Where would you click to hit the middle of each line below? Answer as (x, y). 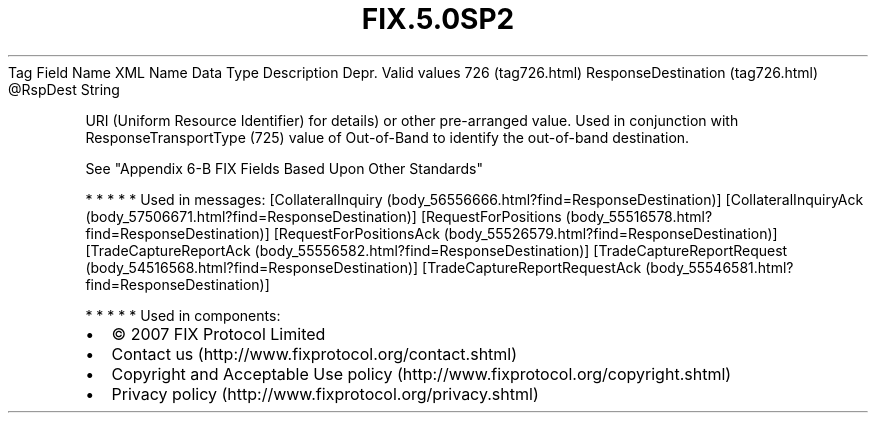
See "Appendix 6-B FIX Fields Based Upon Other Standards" (284, 168)
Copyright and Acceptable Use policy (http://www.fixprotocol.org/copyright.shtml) (421, 373)
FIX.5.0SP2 (438, 19)
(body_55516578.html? (639, 216)
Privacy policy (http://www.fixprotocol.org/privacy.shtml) (325, 393)
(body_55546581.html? (719, 267)
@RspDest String (64, 89)
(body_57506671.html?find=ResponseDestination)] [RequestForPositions (323, 216)
